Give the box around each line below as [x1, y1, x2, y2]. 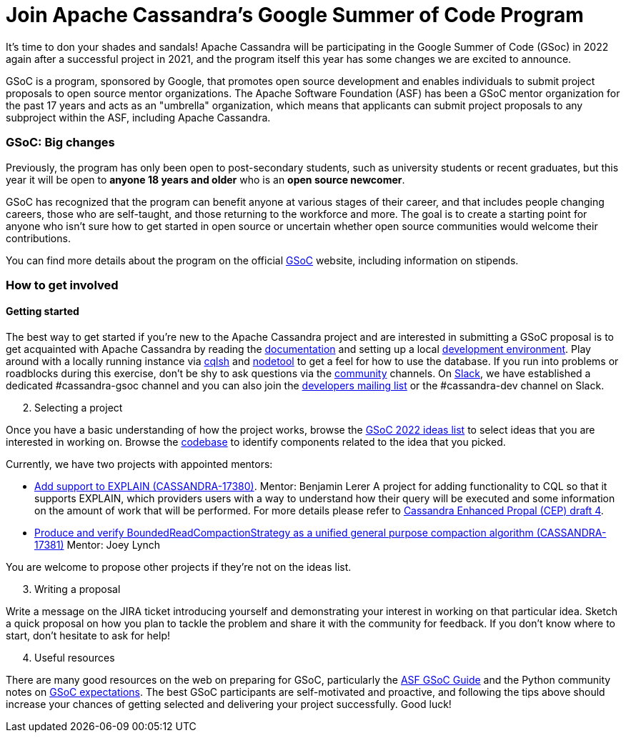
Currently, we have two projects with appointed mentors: [6, 458, 273, 471]
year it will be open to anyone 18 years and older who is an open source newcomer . [6, 173, 405, 186]
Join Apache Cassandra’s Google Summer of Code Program [6, 3, 584, 27]
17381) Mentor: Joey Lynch [34, 539, 161, 552]
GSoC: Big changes [6, 135, 115, 150]
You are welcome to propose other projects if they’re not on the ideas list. [6, 561, 352, 574]
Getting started [6, 305, 79, 318]
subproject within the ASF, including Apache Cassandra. [6, 111, 271, 124]
